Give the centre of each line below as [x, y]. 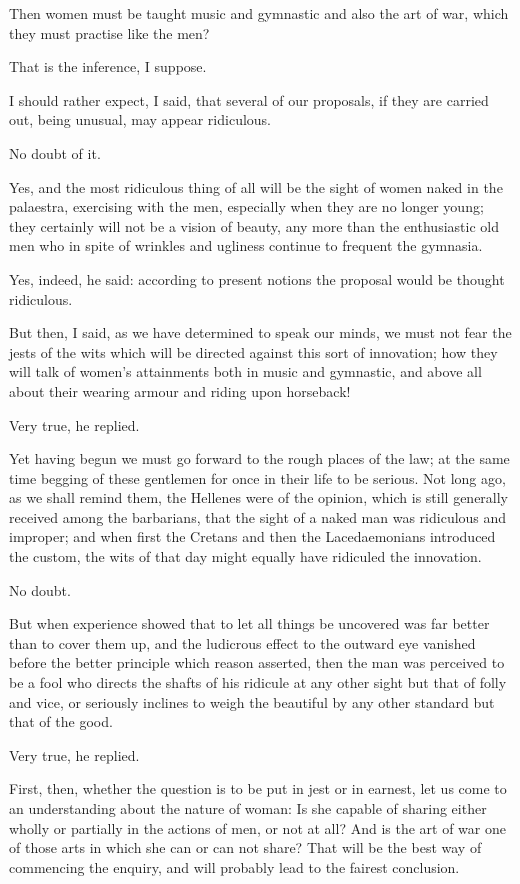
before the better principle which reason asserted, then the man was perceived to [257, 662]
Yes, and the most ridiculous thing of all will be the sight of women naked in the [256, 186]
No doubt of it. [55, 152]
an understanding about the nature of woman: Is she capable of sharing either [248, 808]
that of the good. [61, 721]
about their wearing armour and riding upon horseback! [180, 390]
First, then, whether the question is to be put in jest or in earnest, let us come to [258, 788]
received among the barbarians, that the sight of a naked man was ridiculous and [258, 516]
